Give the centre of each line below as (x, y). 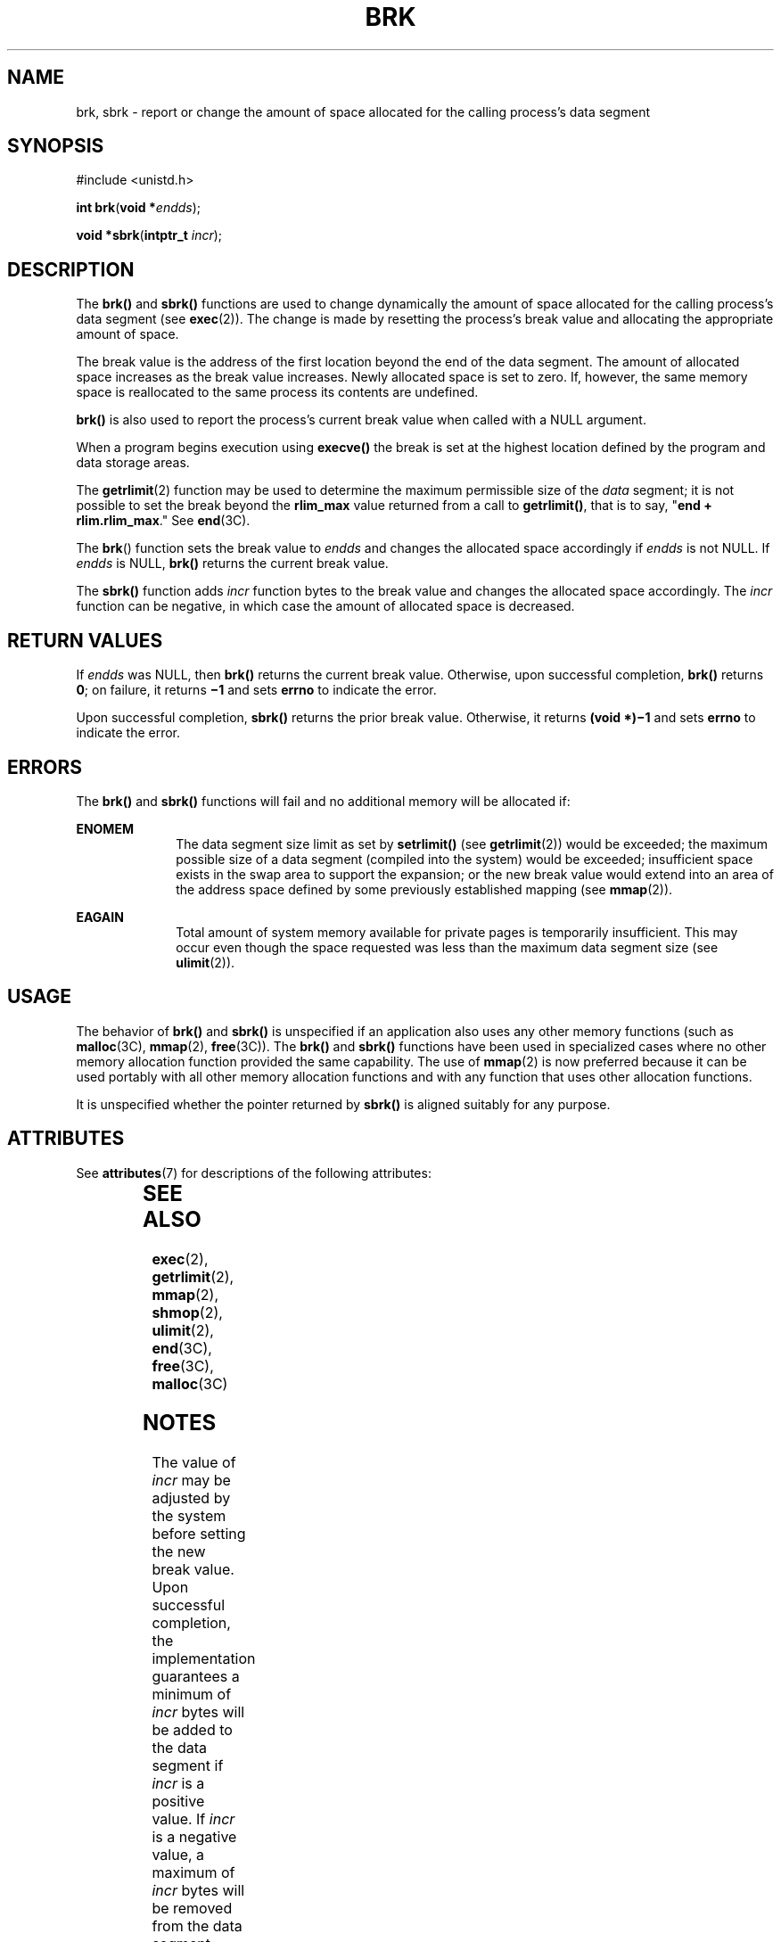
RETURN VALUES (85, 640)
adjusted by (191, 1498)
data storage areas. (133, 463)
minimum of (192, 1695)
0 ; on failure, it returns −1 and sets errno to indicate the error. (256, 690)
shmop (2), (187, 1312)
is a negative (194, 1837)
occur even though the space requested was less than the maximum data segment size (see (447, 947)
